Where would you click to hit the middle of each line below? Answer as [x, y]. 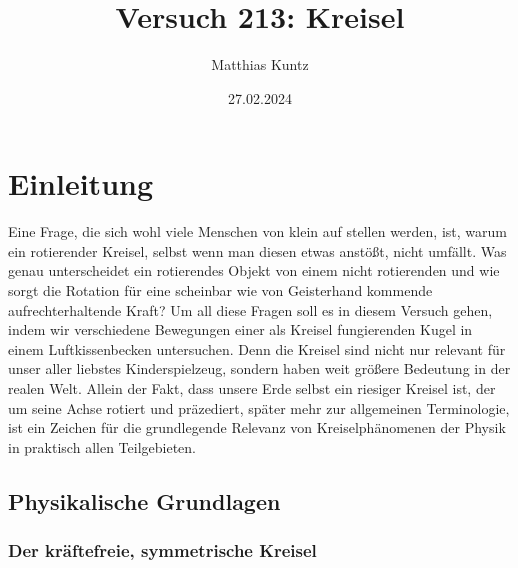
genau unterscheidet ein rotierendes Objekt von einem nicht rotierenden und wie [254, 270]
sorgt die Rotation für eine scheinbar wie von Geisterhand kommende [220, 290]
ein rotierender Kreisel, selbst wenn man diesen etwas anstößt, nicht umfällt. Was [257, 250]
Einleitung [81, 183]
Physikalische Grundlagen [144, 500]
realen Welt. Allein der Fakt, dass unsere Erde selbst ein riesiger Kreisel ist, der [252, 388]
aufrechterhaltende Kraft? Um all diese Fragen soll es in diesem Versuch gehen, [250, 309]
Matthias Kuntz [260, 64]
